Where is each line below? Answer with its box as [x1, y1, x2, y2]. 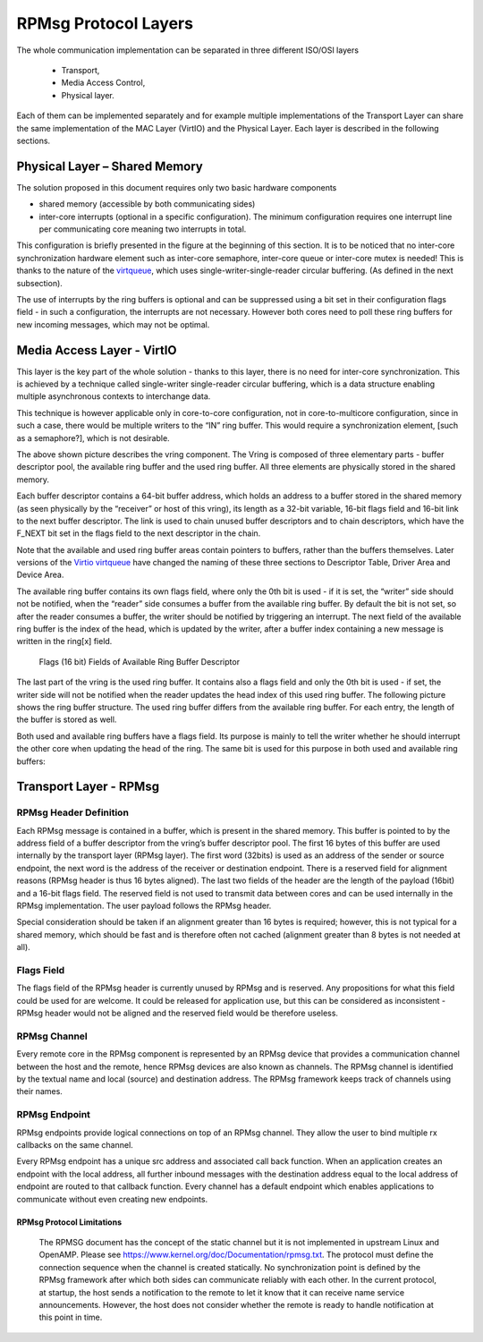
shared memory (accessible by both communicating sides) [38, 199, 256, 209]
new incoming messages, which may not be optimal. [16, 319, 210, 330]
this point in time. [38, 1312, 103, 1323]
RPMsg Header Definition [16, 806, 130, 819]
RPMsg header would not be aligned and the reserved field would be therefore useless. [16, 1007, 339, 1019]
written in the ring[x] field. [16, 636, 113, 647]
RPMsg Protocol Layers [16, 13, 194, 33]
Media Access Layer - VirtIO [16, 343, 178, 358]
